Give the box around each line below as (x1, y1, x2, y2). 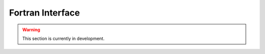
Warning (22, 27, 40, 33)
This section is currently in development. (22, 36, 105, 41)
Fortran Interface (9, 7, 80, 18)
